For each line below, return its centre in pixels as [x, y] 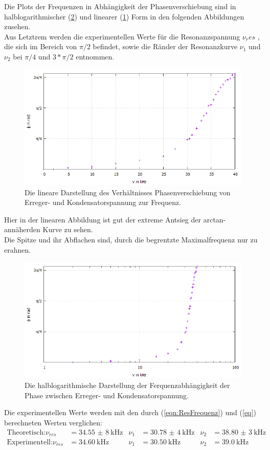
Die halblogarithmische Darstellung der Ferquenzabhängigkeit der [127, 385]
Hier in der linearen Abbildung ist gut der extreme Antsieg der [103, 219]
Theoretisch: [26, 432]
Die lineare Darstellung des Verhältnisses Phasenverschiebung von [128, 192]
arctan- [215, 219]
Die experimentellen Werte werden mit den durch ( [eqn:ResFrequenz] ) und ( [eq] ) [130, 412]
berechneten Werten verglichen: [53, 422]
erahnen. [18, 249]
